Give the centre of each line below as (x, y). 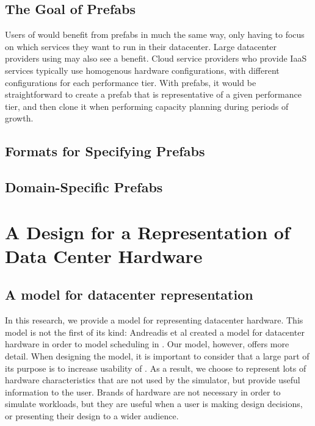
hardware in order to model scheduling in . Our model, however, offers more (147, 344)
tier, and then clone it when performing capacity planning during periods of (147, 106)
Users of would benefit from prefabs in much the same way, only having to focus (155, 34)
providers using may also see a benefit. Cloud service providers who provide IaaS (156, 58)
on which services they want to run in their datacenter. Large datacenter (141, 46)
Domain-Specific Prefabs (84, 187)
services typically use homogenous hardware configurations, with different (142, 70)
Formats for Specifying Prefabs (105, 151)
